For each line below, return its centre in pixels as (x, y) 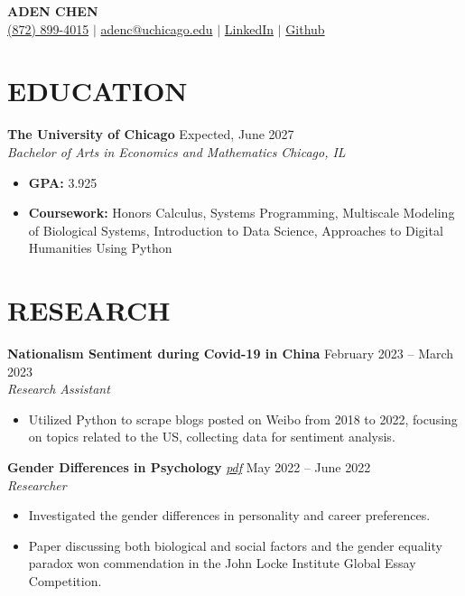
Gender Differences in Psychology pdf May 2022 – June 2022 (189, 466)
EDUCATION (98, 91)
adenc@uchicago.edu (157, 28)
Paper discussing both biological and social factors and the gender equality (235, 545)
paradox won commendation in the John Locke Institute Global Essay (222, 563)
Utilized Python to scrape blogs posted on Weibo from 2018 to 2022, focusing (243, 419)
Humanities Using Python (100, 248)
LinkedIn (249, 28)
